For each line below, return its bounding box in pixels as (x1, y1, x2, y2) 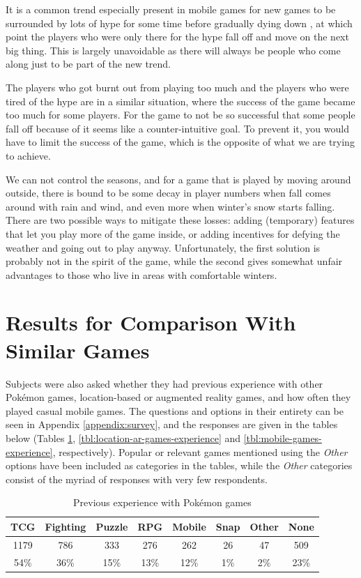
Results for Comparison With (6, 308, 296, 337)
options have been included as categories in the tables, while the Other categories (6, 458, 353, 473)
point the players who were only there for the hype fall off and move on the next (6, 29, 349, 44)
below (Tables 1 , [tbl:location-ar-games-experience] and (6, 430, 241, 445)
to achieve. (6, 148, 51, 162)
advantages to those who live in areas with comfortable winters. (6, 267, 277, 282)
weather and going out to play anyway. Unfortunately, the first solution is (6, 240, 321, 254)
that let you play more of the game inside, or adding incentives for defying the (6, 226, 340, 241)
